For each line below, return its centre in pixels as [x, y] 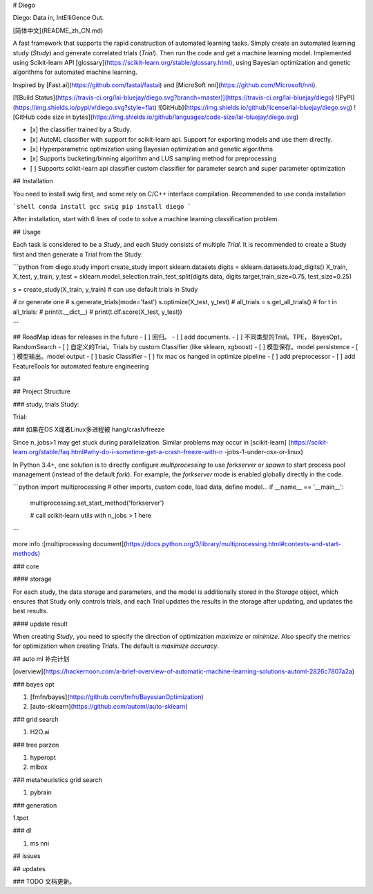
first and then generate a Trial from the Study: [78, 254]
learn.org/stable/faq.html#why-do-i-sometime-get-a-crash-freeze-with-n [118, 452]
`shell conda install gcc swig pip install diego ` [102, 207]
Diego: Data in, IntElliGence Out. [58, 18]
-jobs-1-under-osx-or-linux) [264, 452]
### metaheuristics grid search [58, 780]
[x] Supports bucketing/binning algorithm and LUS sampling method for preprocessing [153, 158]
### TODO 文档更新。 [44, 881]
